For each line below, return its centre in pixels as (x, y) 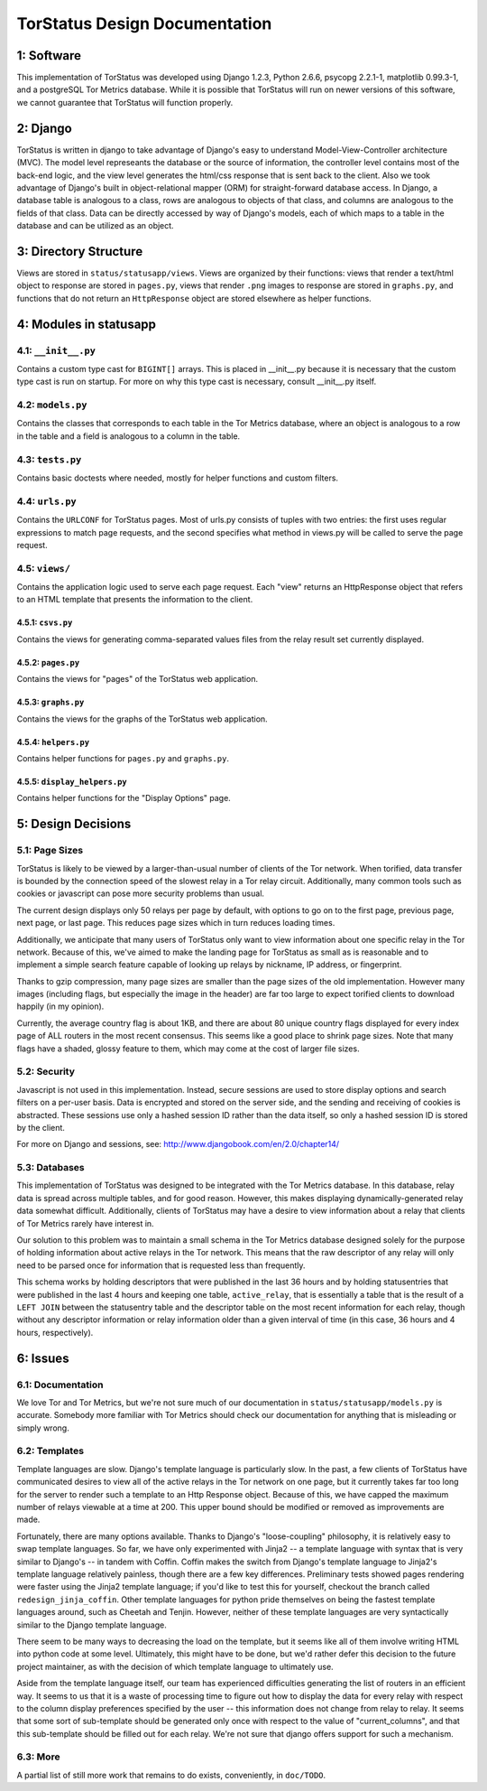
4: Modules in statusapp (87, 324)
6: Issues (43, 1358)
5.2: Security (46, 1072)
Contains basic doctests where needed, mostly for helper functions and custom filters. (177, 478)
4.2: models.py (52, 405)
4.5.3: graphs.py (51, 702)
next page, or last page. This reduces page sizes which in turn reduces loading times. (176, 923)
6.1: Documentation (60, 1385)
